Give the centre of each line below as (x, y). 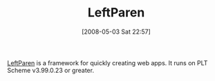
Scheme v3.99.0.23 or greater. (51, 70)
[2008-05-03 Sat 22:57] (116, 32)
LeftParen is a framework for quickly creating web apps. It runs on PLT (107, 62)
